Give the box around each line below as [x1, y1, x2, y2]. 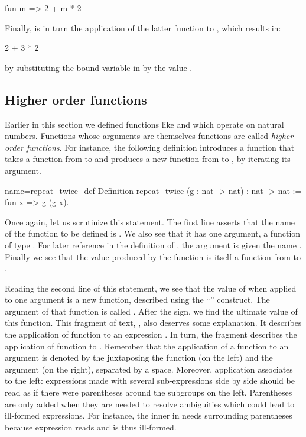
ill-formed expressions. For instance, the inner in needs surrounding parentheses [5, 409, 292, 422]
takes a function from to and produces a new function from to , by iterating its [5, 153, 291, 165]
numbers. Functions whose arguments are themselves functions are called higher [5, 130, 294, 142]
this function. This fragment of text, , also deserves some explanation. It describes [5, 316, 302, 329]
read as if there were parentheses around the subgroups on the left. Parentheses [5, 386, 292, 399]
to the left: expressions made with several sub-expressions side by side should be [5, 374, 295, 387]
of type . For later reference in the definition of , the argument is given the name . [5, 238, 302, 251]
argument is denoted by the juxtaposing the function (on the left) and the [5, 351, 273, 364]
